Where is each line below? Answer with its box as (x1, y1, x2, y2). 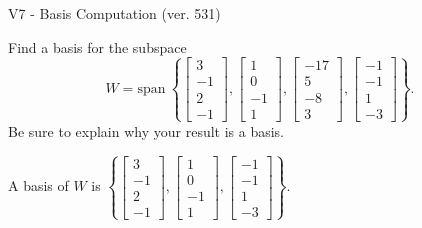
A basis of (8, 175, 69, 196)
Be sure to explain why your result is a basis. (8, 120, 285, 141)
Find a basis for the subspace (8, 36, 187, 57)
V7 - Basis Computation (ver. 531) (8, 3, 221, 23)
